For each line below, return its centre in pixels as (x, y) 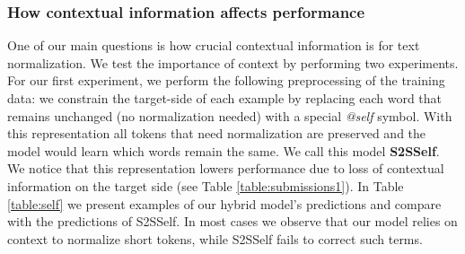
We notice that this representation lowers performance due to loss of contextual (226, 168)
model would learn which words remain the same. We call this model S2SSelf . (224, 150)
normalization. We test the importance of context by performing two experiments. (233, 62)
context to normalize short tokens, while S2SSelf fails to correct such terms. (215, 238)
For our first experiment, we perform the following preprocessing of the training (226, 80)
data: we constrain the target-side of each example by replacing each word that (225, 98)
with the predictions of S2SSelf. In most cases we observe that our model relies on (232, 221)
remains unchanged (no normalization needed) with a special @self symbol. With (230, 115)
